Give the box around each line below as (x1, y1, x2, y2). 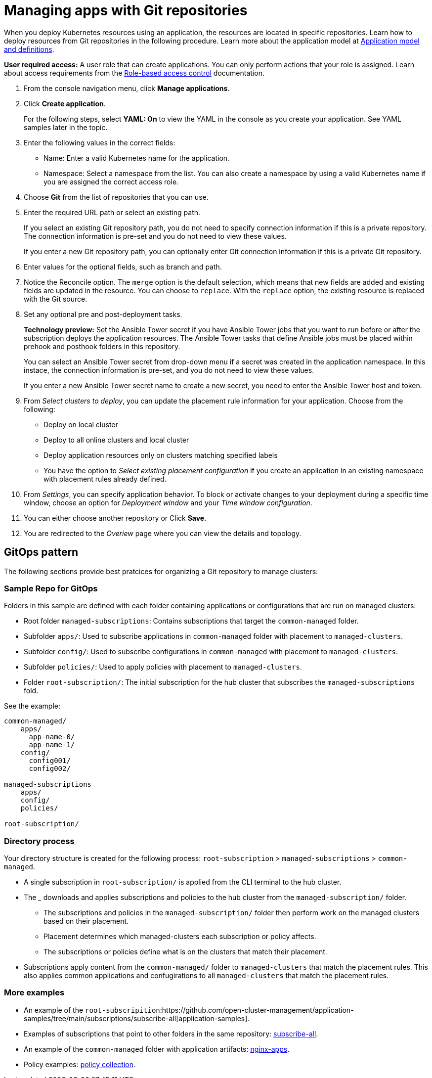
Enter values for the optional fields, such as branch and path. (24, 262, 222, 271)
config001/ (29, 757, 71, 765)
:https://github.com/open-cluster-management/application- (160, 1005, 354, 1014)
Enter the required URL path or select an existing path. (24, 208, 201, 217)
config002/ (29, 764, 71, 773)
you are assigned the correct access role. (43, 177, 179, 186)
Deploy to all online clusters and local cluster (43, 435, 189, 444)
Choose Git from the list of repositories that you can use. (24, 192, 209, 201)
